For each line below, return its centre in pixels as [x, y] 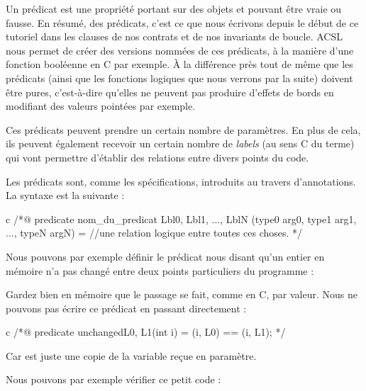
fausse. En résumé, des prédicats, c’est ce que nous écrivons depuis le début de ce [182, 22]
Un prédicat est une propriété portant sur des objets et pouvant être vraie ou [174, 8]
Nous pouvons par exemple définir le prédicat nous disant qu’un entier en [165, 256]
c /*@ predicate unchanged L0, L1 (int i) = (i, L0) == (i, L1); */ [146, 332]
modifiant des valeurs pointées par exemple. [101, 106]
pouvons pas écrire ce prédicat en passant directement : [126, 308]
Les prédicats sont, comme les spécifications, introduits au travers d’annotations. [181, 181]
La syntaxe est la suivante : [65, 195]
